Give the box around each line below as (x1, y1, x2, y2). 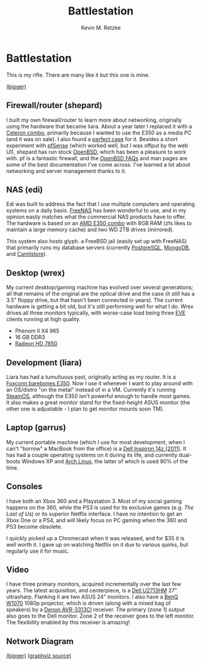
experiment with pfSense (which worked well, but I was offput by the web (6, 142, 188, 149)
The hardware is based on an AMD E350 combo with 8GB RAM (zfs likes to (6, 220, 192, 227)
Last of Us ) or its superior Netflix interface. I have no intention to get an (6, 510, 182, 517)
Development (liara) (6, 357, 82, 367)
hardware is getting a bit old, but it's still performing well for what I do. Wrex (6, 303, 194, 310)
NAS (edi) (6, 184, 43, 194)
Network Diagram (6, 636, 74, 646)
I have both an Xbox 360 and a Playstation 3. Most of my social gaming (6, 497, 182, 505)
